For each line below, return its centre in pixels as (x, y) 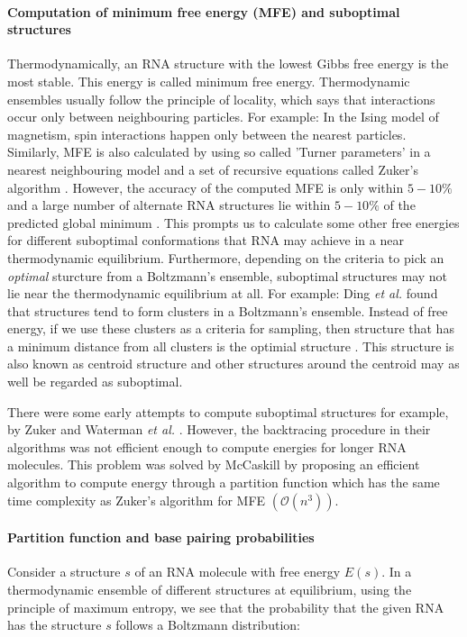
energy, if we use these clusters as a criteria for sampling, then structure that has (231, 328)
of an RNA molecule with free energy (238, 572)
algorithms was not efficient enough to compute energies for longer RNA (207, 446)
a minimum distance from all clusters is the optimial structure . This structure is (231, 346)
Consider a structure (64, 572)
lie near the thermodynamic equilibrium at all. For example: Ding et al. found (223, 293)
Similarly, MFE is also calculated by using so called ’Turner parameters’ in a (219, 152)
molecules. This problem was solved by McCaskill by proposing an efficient (214, 464)
